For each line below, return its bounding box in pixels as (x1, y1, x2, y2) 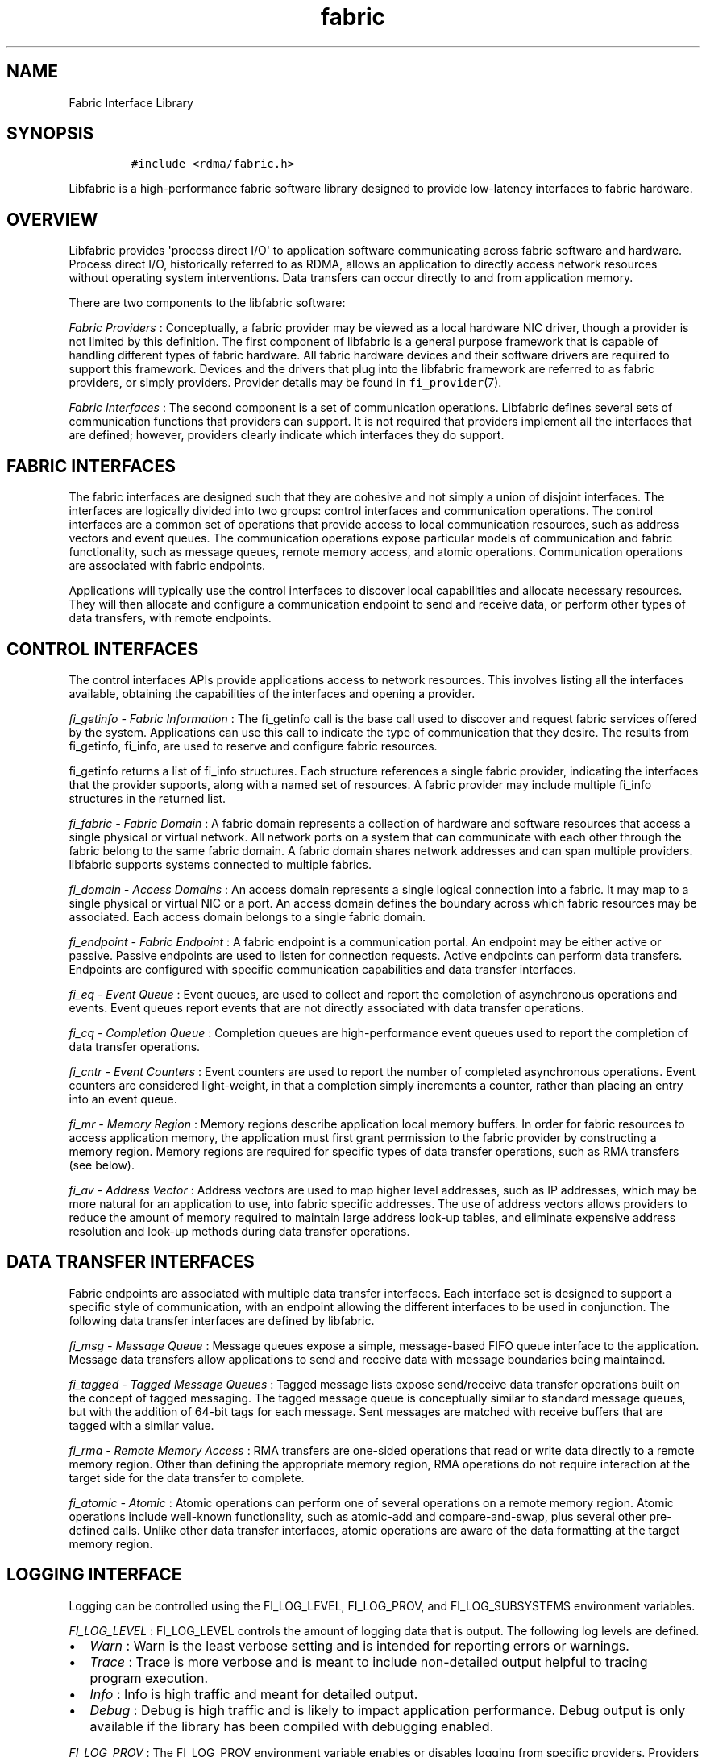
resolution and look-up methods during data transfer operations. (69, 1223, 410, 1238)
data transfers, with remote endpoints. (69, 611, 272, 625)
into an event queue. (69, 1091, 177, 1106)
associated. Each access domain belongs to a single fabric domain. (69, 909, 426, 924)
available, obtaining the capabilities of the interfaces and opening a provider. (69, 686, 476, 700)
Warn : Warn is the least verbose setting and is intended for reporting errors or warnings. (89, 1637, 629, 1654)
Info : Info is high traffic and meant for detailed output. (89, 1685, 418, 1702)
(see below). (69, 1157, 135, 1172)
